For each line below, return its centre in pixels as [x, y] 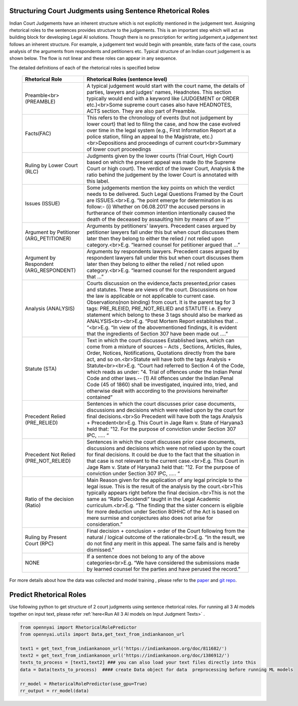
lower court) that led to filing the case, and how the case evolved [163, 124]
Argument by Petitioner [52, 232]
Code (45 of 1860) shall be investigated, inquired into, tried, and [162, 385]
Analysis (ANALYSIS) [50, 309]
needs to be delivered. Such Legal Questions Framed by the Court [165, 194]
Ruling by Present [46, 537]
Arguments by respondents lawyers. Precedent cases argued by [163, 251]
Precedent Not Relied [50, 455]
